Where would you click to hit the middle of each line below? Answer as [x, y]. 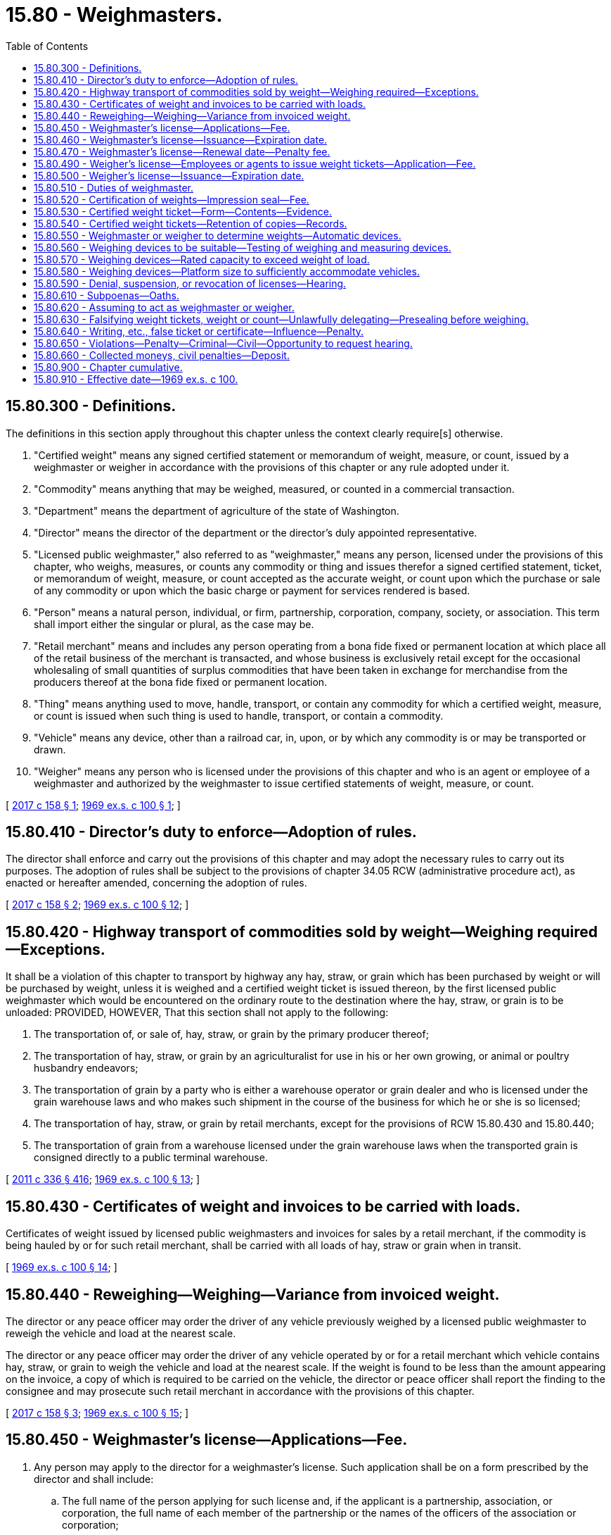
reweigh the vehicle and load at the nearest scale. [121, 1333]
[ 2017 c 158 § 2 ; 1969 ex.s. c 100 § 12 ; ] [97, 905]
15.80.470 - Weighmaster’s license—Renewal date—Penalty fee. [182, 151]
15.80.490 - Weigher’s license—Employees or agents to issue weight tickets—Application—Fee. [255, 163]
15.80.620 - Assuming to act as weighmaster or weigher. [164, 307]
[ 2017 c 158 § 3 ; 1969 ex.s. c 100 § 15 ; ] [97, 1412]
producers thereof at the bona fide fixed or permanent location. [181, 682]
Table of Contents [47, 46]
